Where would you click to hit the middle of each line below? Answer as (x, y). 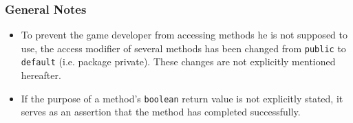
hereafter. (41, 75)
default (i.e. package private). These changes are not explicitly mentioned (178, 61)
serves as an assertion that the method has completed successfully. (161, 112)
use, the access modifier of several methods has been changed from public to (183, 48)
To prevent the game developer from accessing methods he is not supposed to (184, 35)
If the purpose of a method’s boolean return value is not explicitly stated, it (182, 98)
